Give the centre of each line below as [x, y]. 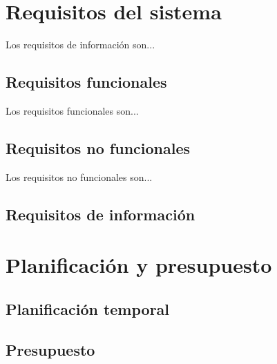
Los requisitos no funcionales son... [79, 176]
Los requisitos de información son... [80, 45]
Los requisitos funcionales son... [72, 110]
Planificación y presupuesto [139, 265]
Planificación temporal [88, 308]
